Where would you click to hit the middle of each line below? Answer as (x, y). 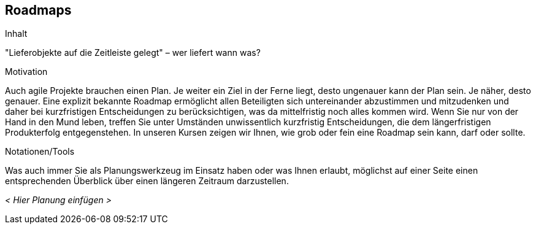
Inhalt (16, 34)
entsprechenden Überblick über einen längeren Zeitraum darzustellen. (147, 181)
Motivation (26, 72)
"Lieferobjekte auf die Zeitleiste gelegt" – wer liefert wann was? (133, 53)
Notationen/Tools (40, 152)
